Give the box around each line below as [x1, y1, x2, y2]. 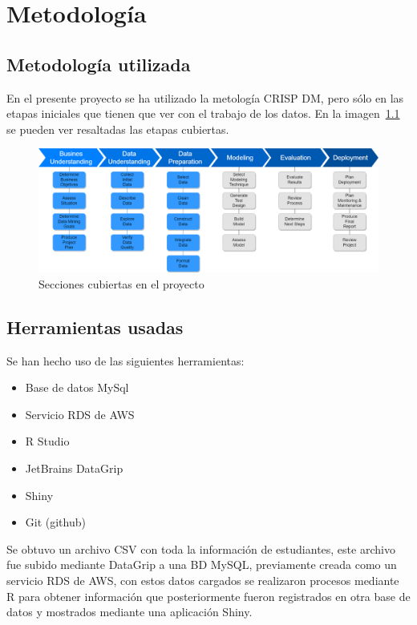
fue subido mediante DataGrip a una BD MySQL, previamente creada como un [6, 556, 397, 573]
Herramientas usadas [6, 314, 184, 339]
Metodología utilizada [6, 51, 191, 76]
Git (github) [25, 514, 86, 530]
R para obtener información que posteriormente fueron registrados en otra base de [6, 587, 411, 604]
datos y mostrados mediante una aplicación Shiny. [6, 603, 253, 620]
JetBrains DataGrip [25, 459, 123, 476]
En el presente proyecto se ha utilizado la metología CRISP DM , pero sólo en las [6, 89, 404, 106]
